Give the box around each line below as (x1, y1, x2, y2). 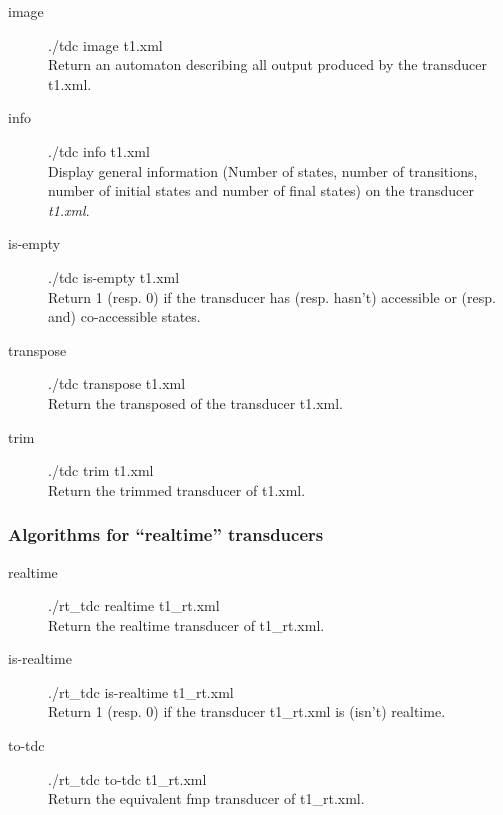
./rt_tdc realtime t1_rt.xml (48, 595, 220, 616)
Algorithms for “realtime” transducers (8, 522, 324, 547)
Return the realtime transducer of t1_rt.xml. (48, 614, 325, 635)
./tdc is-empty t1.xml (48, 266, 180, 287)
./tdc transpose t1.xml (48, 373, 186, 394)
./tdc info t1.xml (48, 140, 150, 161)
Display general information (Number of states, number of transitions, (48, 160, 478, 181)
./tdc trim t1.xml (48, 460, 154, 481)
